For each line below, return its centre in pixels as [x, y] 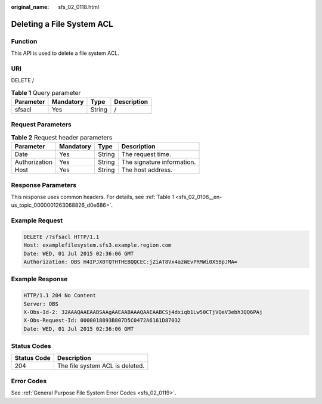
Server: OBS [41, 304]
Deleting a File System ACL [62, 24]
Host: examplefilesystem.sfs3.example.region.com [97, 245]
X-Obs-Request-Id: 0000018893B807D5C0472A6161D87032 [102, 321]
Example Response [39, 279]
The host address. [147, 170]
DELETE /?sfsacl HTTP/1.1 [61, 237]
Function [24, 41]
